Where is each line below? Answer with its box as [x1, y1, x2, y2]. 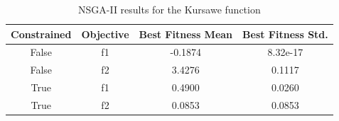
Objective [81, 26, 129, 41]
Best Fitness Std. [242, 26, 328, 41]
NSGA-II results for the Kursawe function [78, 2, 261, 16]
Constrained [11, 26, 72, 41]
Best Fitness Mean [139, 26, 233, 41]
